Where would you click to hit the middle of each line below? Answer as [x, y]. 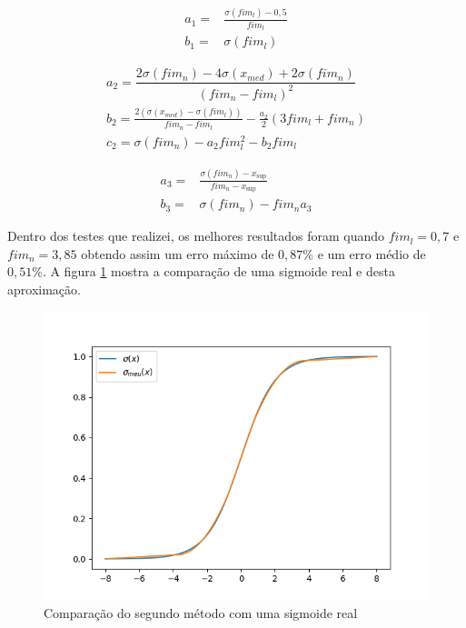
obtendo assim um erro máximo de [178, 253]
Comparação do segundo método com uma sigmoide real [201, 613]
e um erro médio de [372, 253]
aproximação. [44, 289]
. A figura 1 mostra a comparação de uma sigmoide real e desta [218, 271]
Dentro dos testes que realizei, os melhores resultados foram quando [196, 236]
